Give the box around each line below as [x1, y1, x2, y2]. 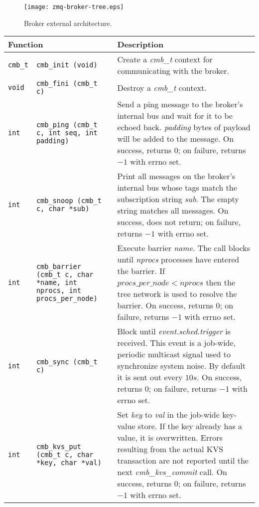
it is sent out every [117, 371, 183, 383]
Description [117, 38, 164, 50]
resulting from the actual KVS [117, 443, 224, 455]
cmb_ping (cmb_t [36, 121, 98, 129]
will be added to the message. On [117, 133, 234, 145]
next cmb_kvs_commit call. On [117, 466, 227, 478]
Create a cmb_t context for [117, 53, 213, 65]
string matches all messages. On [117, 205, 229, 217]
